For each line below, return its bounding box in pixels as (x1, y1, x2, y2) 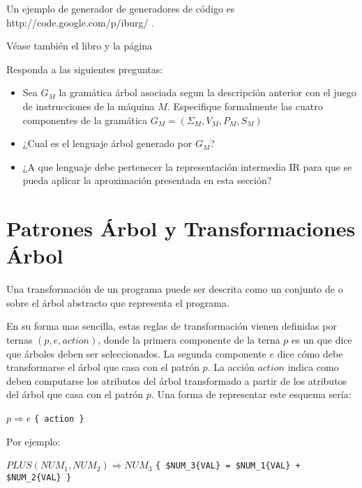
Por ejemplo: (6, 434, 61, 448)
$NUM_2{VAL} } (6, 472, 72, 482)
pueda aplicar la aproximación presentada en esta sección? (22, 173, 272, 188)
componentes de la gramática (22, 112, 148, 127)
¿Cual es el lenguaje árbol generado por (22, 136, 193, 151)
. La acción (207, 360, 255, 374)
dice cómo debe (277, 346, 343, 360)
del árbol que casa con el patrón (6, 387, 144, 402)
